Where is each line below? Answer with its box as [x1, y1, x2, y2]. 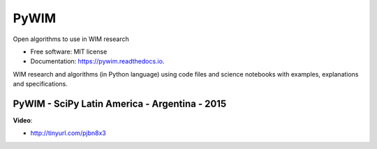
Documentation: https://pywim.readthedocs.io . [30, 57, 165, 65]
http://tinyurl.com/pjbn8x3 [30, 129, 106, 137]
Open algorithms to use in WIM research [13, 35, 129, 43]
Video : [13, 116, 33, 125]
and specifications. [13, 80, 68, 88]
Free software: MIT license [30, 47, 108, 56]
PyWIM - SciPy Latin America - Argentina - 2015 [13, 97, 227, 109]
